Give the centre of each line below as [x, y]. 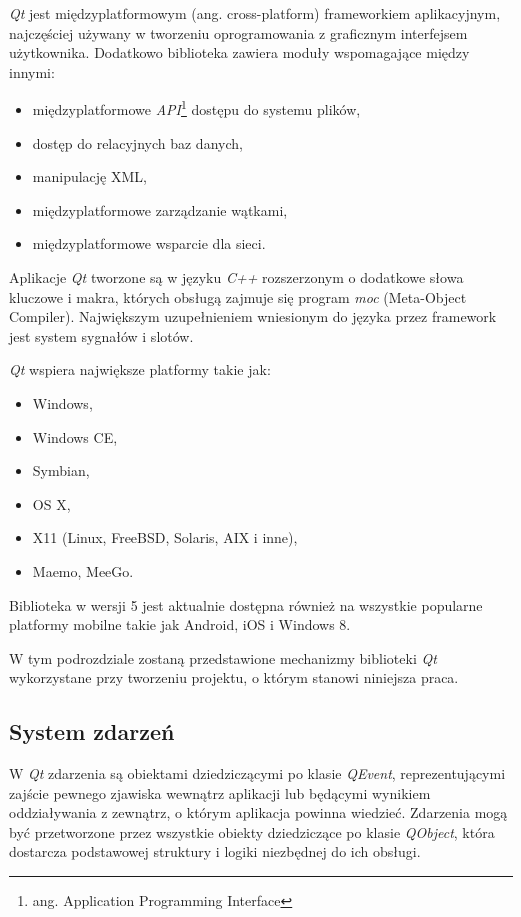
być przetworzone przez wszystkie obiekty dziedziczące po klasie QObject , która [252, 831]
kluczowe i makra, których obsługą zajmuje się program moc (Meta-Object [238, 296]
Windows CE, [75, 436]
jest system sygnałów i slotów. [101, 335]
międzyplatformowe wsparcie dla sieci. [149, 243]
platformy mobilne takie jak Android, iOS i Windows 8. [180, 624]
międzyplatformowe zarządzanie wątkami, [160, 209]
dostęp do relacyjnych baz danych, [137, 142]
